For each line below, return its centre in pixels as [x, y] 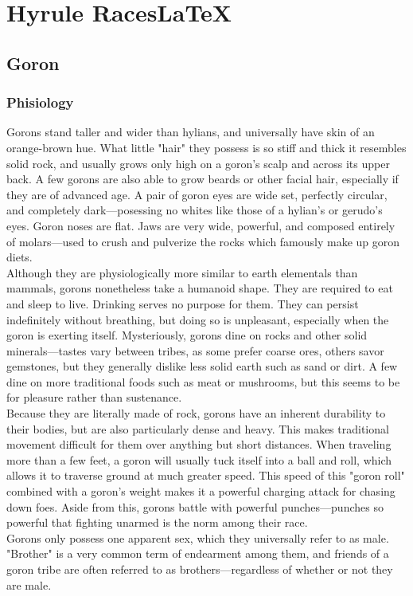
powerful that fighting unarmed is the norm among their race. [157, 522]
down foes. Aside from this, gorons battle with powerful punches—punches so [195, 506]
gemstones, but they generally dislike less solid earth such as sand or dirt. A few [202, 366]
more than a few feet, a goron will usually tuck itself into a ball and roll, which [199, 459]
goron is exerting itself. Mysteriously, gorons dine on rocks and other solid [187, 335]
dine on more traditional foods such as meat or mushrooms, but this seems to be [203, 381]
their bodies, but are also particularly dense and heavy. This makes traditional [198, 428]
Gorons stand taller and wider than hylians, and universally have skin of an [191, 132]
